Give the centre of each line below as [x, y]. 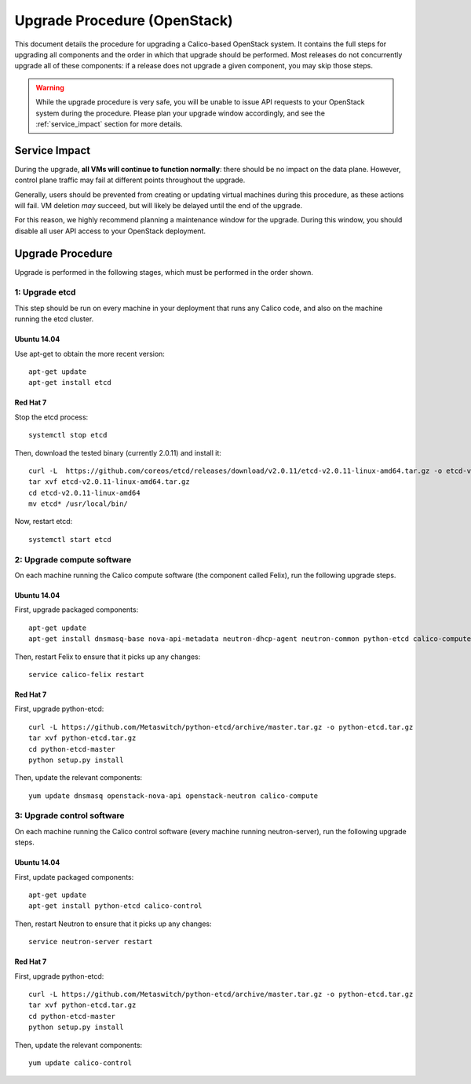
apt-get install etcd [70, 383]
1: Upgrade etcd [45, 292]
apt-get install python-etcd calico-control [116, 906]
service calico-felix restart [87, 674]
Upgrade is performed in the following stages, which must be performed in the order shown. [164, 272]
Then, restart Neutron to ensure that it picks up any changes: [113, 924]
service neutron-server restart [91, 942]
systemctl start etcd [70, 539]
